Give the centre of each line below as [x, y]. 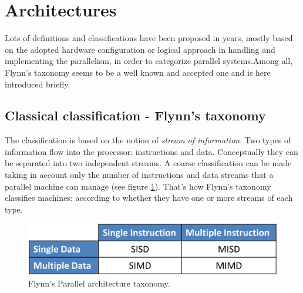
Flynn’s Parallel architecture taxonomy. [99, 283]
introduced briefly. [38, 84]
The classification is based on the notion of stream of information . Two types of [148, 140]
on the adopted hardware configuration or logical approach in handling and [140, 49]
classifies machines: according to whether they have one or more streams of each [149, 198]
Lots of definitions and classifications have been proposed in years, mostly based [149, 38]
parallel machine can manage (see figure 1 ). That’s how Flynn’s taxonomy [138, 186]
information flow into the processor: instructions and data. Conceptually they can [151, 151]
